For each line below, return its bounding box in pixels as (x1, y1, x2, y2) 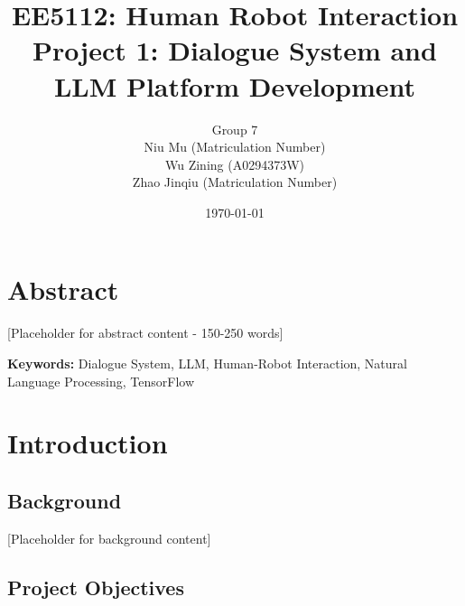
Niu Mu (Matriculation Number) (144, 137, 326, 156)
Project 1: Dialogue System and (33, 32, 437, 69)
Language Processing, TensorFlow (7, 371, 195, 390)
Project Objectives (7, 573, 184, 601)
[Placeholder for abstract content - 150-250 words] (7, 323, 284, 342)
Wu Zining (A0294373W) (164, 154, 305, 173)
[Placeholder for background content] (7, 528, 211, 547)
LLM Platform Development (53, 67, 416, 104)
